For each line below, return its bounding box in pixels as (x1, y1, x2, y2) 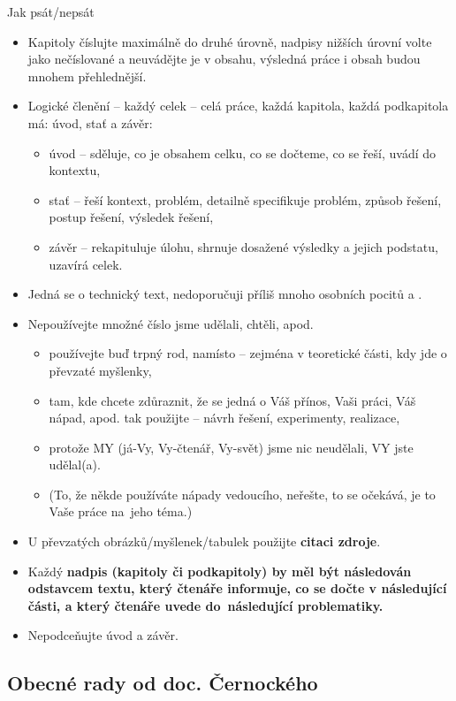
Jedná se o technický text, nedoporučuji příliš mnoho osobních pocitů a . (27, 285, 422, 303)
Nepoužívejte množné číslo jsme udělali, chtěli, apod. (27, 314, 314, 332)
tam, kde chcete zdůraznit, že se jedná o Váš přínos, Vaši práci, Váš (49, 391, 416, 409)
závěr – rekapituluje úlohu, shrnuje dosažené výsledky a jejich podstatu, (49, 237, 438, 255)
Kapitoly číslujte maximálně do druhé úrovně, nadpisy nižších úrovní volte (27, 32, 432, 50)
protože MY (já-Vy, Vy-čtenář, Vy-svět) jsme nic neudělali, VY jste (49, 438, 414, 456)
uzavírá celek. (49, 255, 123, 273)
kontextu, (49, 161, 101, 179)
